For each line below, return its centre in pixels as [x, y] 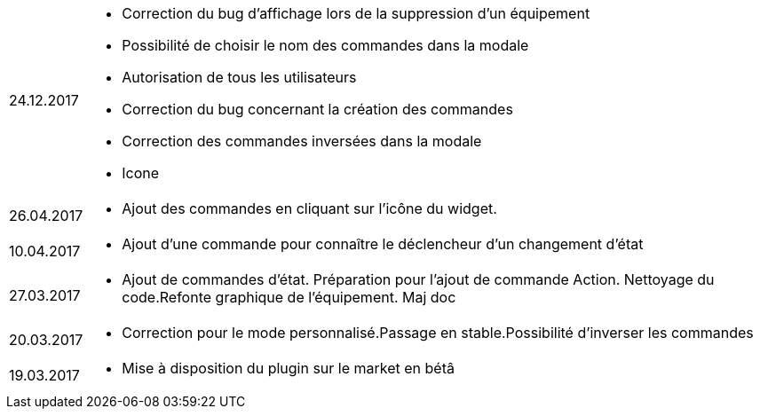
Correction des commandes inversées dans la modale [302, 141]
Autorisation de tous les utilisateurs [239, 77]
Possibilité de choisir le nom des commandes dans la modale [325, 45]
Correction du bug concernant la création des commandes [317, 109]
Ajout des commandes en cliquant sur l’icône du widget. [309, 208]
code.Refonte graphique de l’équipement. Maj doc [289, 297]
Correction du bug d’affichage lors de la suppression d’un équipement [356, 13]
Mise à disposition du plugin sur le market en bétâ [288, 368]
